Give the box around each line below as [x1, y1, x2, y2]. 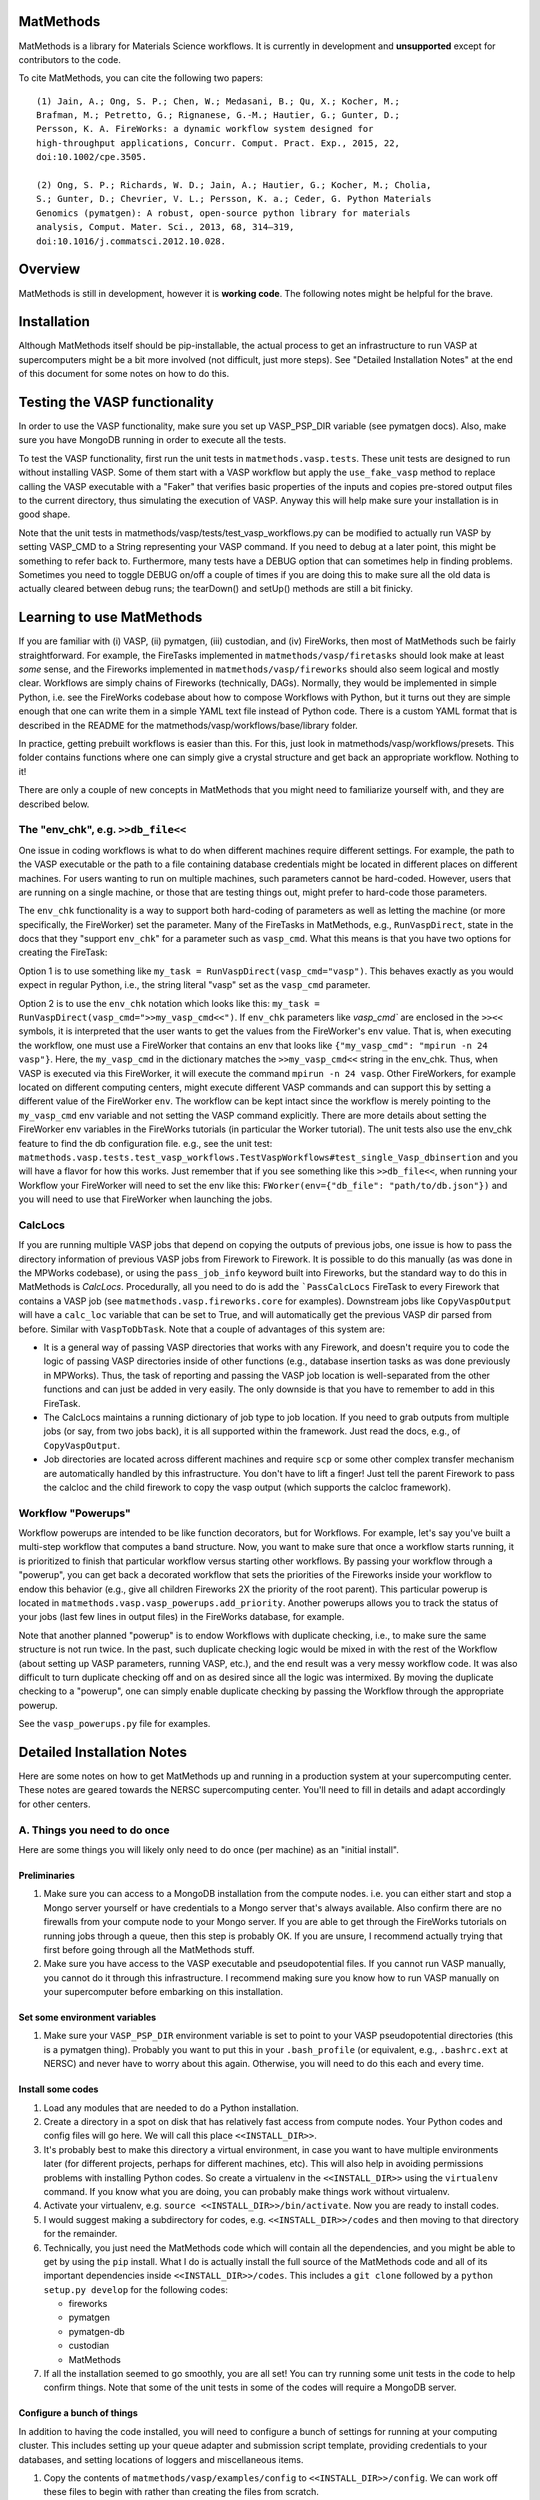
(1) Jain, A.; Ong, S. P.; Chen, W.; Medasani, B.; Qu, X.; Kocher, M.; [36, 95, 400, 107]
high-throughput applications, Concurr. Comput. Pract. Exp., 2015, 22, [36, 137, 400, 149]
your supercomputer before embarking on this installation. [43, 1986, 284, 1998]
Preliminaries [18, 1869, 75, 1881]
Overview [18, 261, 81, 278]
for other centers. [18, 1798, 91, 1810]
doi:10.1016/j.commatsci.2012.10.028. [36, 235, 227, 247]
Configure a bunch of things [18, 2407, 139, 2419]
